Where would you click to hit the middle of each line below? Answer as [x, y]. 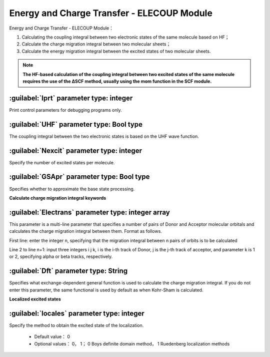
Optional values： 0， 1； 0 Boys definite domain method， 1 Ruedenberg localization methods [132, 343]
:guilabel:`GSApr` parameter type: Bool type [79, 177]
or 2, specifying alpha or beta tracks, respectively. [61, 257]
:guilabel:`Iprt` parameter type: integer [71, 98]
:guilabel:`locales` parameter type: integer [77, 313]
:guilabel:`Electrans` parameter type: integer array [89, 212]
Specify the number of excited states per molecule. [62, 162]
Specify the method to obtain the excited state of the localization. [76, 325]
